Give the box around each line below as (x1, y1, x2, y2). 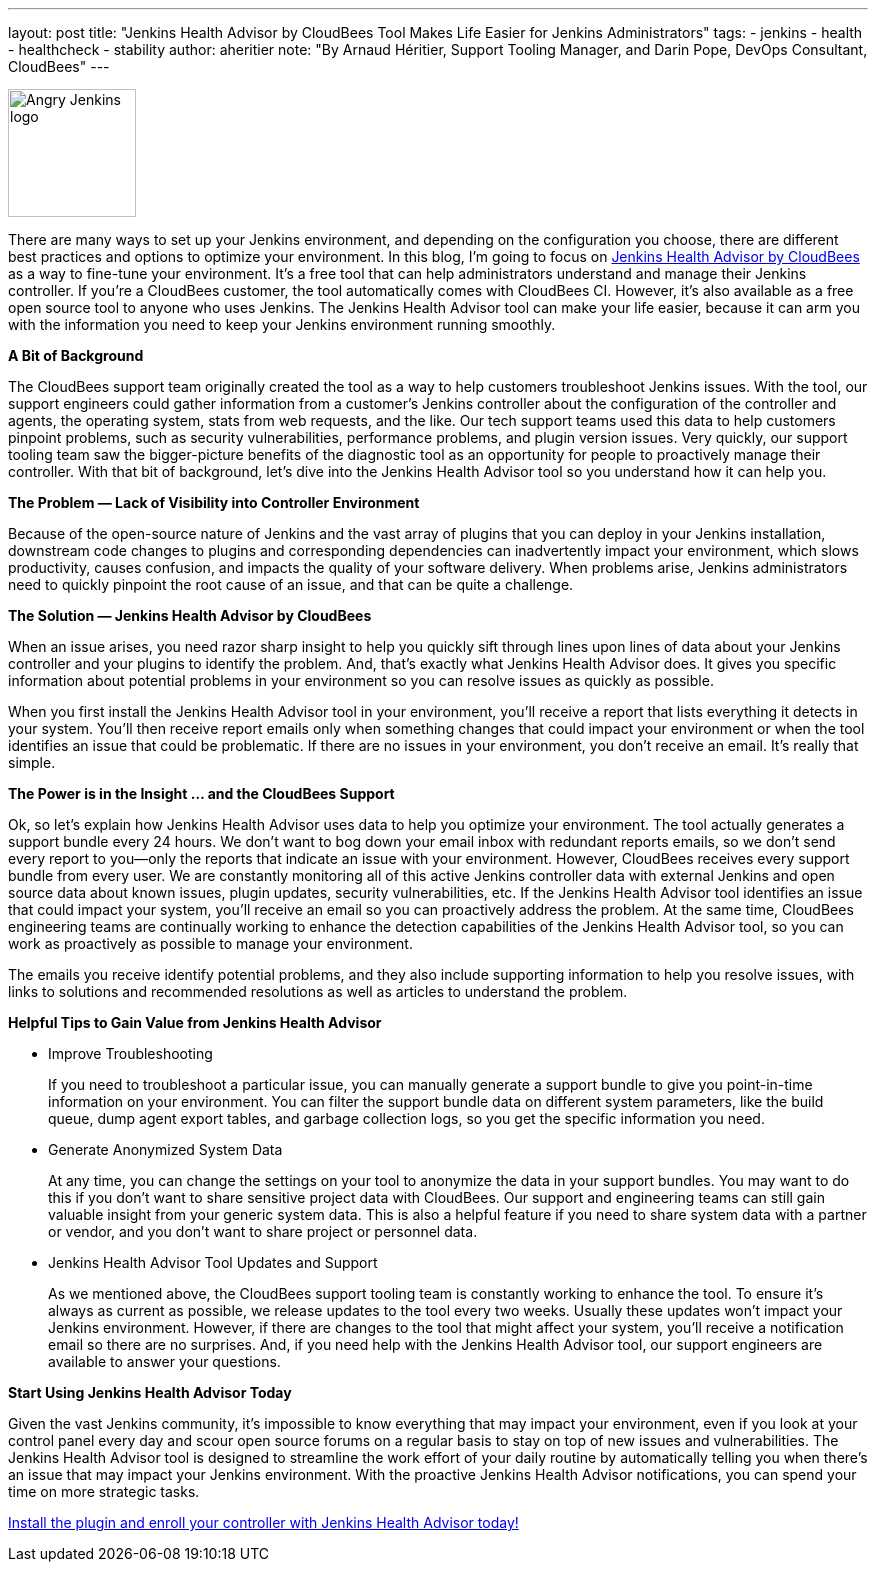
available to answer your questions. (48, 1353, 281, 1370)
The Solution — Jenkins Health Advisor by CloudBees (8, 607, 372, 624)
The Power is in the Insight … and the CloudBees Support (8, 785, 395, 802)
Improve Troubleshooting (48, 1045, 213, 1062)
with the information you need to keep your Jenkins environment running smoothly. (8, 316, 556, 333)
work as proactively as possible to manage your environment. (8, 935, 413, 952)
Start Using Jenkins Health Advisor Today (8, 1384, 292, 1401)
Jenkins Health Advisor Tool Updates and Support (48, 1254, 378, 1271)
